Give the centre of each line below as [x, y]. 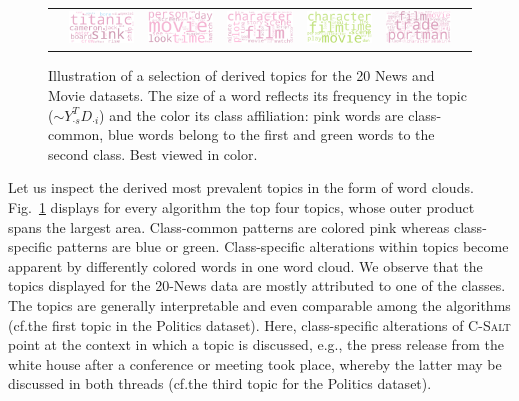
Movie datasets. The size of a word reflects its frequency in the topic [257, 95]
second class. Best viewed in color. [153, 153]
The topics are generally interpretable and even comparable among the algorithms [259, 304]
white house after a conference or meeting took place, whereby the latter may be [255, 363]
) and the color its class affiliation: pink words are [251, 114]
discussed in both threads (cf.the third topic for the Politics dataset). [220, 383]
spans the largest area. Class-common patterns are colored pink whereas [229, 226]
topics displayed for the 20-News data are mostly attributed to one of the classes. [257, 285]
